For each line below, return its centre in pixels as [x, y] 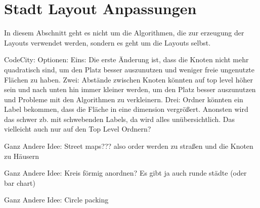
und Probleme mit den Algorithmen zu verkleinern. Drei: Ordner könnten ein [124, 99]
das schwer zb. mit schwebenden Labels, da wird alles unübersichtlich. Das [120, 119]
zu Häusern [21, 156]
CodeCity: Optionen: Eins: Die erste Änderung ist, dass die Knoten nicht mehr [126, 59]
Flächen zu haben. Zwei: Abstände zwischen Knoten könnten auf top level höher [128, 79]
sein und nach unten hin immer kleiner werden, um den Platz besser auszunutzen [130, 89]
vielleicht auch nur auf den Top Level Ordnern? [78, 129]
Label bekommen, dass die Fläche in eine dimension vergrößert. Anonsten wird [126, 109]
